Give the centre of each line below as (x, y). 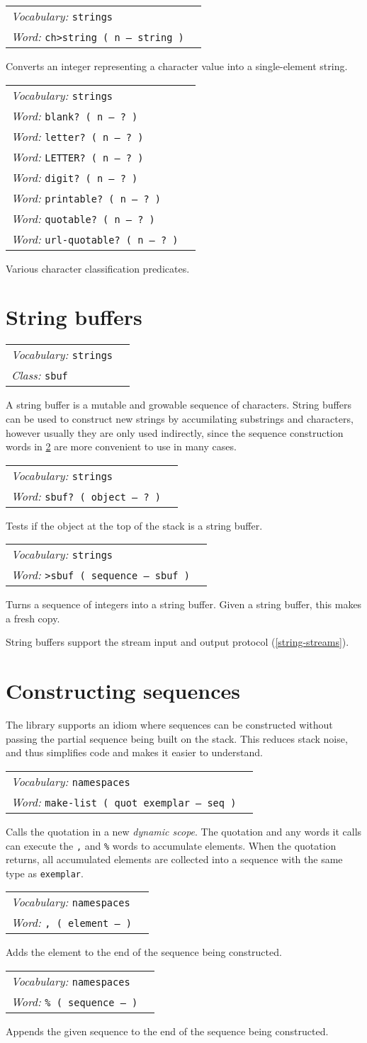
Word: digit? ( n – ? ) (75, 177)
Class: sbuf (40, 375)
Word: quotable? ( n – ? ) (83, 218)
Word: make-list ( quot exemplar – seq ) (124, 802)
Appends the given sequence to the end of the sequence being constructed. (167, 1031)
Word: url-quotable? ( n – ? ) (95, 239)
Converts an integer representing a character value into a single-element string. (177, 66)
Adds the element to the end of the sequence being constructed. (144, 952)
